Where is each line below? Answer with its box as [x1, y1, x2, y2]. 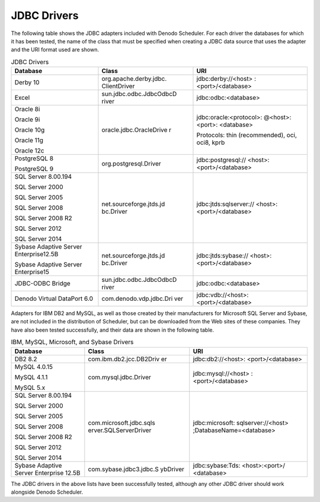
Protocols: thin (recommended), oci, [196, 131, 297, 139]
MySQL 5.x [14, 383, 46, 392]
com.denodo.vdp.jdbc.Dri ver [101, 294, 184, 303]
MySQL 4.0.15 [14, 363, 53, 371]
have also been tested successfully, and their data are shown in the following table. [11, 326, 215, 333]
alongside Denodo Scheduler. [11, 488, 84, 495]
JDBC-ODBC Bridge [14, 279, 71, 288]
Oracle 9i [14, 116, 40, 124]
